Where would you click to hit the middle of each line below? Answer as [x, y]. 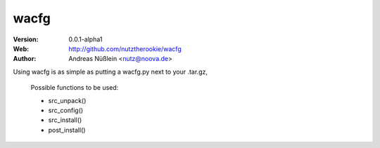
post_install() [67, 130]
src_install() [65, 120]
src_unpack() [67, 100]
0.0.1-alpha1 [85, 39]
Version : [26, 39]
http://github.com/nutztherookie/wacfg [125, 48]
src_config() [66, 110]
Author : [25, 59]
